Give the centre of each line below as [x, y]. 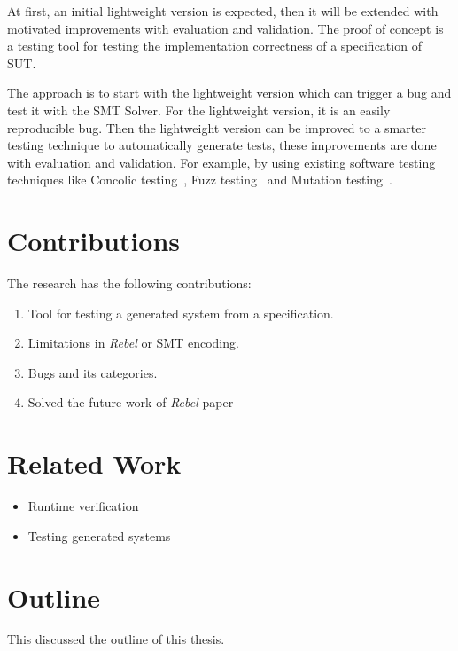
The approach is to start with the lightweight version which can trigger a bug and [229, 93]
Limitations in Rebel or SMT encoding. [133, 343]
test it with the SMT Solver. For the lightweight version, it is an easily [199, 110]
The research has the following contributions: [129, 283]
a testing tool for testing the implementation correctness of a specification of [214, 46]
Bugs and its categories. [93, 372]
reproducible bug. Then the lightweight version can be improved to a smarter [217, 127]
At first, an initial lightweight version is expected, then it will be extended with [223, 11]
